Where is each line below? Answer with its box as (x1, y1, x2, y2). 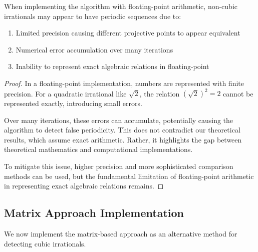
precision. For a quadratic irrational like (4, 88, 127, 98)
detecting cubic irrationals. (4, 238, 86, 248)
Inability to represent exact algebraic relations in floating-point (16, 61, 209, 71)
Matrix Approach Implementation (4, 205, 184, 220)
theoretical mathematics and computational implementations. (4, 144, 193, 154)
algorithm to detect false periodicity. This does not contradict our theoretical (4, 124, 240, 135)
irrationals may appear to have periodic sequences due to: (4, 10, 181, 21)
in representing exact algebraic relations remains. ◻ (4, 180, 164, 191)
